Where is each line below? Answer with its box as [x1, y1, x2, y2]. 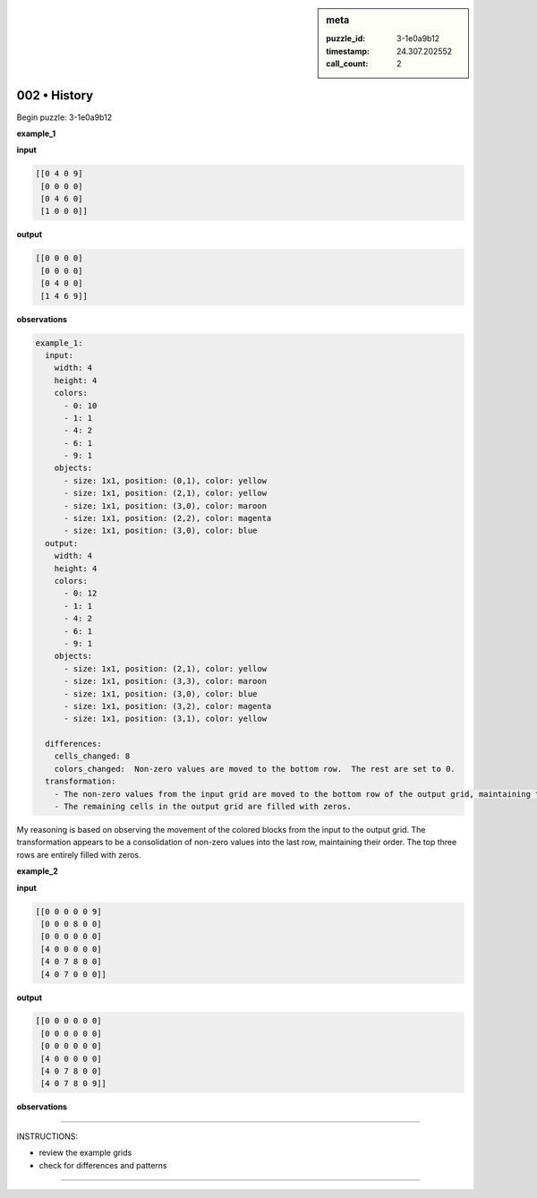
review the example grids [38, 1147, 132, 1159]
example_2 [16, 866, 58, 877]
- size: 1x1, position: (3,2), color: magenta [64, 701, 272, 711]
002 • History [16, 88, 94, 103]
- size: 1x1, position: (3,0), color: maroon [64, 501, 268, 510]
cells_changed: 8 [54, 751, 131, 761]
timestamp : [326, 46, 371, 56]
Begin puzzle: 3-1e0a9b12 [16, 112, 112, 123]
